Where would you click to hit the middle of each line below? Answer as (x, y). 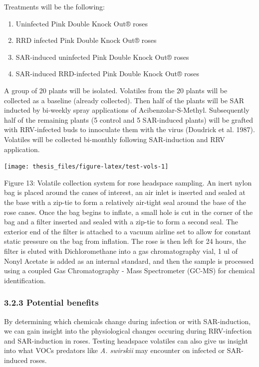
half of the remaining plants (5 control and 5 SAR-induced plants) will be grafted (129, 119)
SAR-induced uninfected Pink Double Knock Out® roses (102, 57)
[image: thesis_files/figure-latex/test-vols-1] (86, 167)
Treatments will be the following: (54, 6)
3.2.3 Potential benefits (51, 302)
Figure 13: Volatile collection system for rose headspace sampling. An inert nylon (128, 182)
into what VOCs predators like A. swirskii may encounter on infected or (115, 350)
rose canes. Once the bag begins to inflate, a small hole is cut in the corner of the (129, 212)
